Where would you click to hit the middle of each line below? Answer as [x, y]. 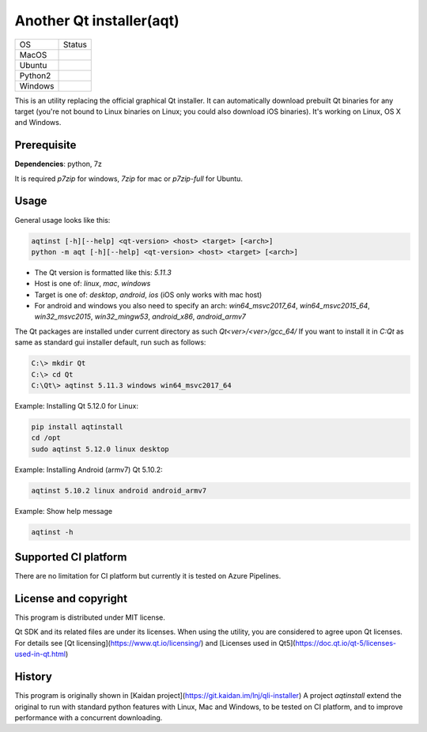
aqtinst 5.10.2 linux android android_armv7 [119, 491]
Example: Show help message [64, 511]
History [34, 677]
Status [75, 44]
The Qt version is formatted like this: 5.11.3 [103, 272]
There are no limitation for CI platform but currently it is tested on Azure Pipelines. [148, 576]
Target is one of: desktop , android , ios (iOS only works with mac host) [148, 294]
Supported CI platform [71, 557]
